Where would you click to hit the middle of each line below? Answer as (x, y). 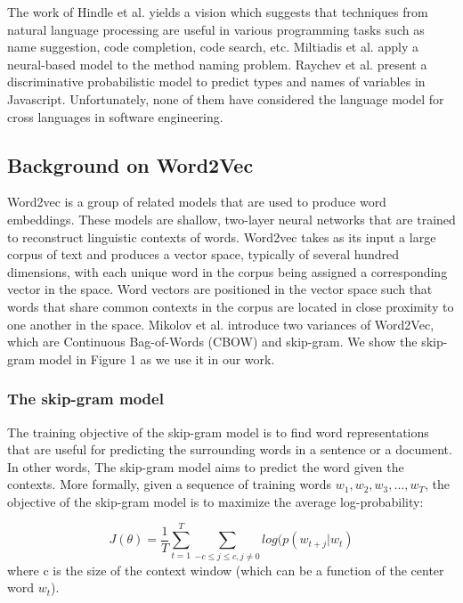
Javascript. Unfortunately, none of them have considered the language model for (226, 98)
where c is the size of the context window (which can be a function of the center (226, 570)
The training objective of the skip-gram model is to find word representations (218, 432)
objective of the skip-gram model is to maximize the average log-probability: (215, 501)
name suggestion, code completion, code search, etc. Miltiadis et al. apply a (213, 47)
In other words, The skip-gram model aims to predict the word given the (206, 466)
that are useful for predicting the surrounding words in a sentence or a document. (230, 449)
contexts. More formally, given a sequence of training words (169, 484)
